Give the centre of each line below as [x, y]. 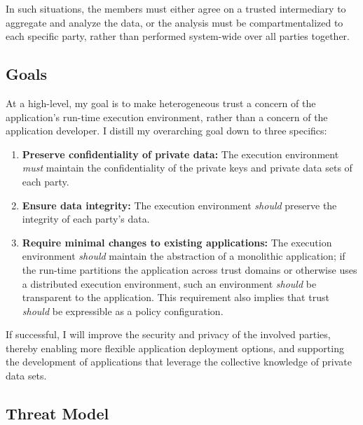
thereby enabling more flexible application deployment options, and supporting [175, 348]
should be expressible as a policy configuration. [123, 311]
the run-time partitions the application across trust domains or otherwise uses [190, 269]
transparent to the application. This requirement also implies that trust [176, 297]
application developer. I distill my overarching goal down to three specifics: [166, 131]
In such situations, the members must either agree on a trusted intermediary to [176, 8]
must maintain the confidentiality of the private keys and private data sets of [187, 168]
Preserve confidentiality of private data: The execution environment [180, 154]
